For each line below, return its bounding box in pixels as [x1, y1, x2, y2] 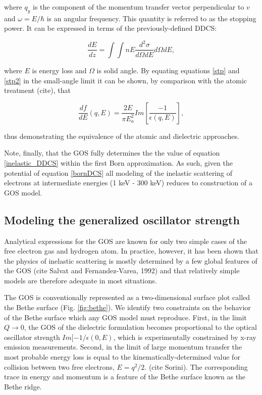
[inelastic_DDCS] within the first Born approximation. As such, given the [4, 157, 233, 168]
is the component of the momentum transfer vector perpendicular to [32, 2, 244, 12]
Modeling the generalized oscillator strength [4, 212, 240, 227]
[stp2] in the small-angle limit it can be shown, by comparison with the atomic [4, 75, 247, 85]
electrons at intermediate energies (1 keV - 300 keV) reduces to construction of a [4, 177, 252, 188]
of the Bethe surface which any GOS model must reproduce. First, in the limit [4, 312, 247, 322]
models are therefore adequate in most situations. [4, 275, 157, 285]
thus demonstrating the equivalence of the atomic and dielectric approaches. [4, 130, 239, 141]
